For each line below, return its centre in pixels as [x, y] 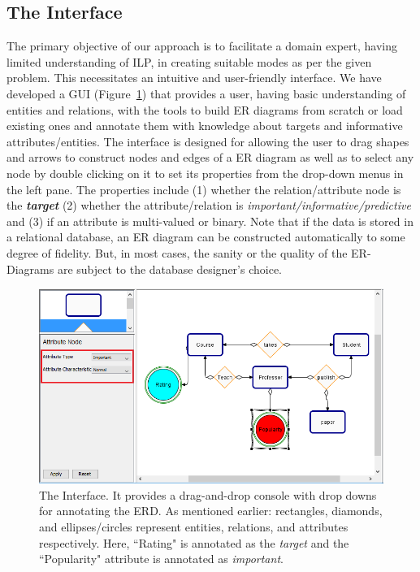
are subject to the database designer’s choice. [169, 269]
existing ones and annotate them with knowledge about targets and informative [205, 126]
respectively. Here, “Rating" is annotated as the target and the [194, 542]
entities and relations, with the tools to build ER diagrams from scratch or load [205, 109]
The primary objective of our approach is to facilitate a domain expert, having [202, 46]
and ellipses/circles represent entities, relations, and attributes [194, 526]
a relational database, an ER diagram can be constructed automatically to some [206, 237]
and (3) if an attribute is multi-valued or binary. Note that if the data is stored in [210, 221]
